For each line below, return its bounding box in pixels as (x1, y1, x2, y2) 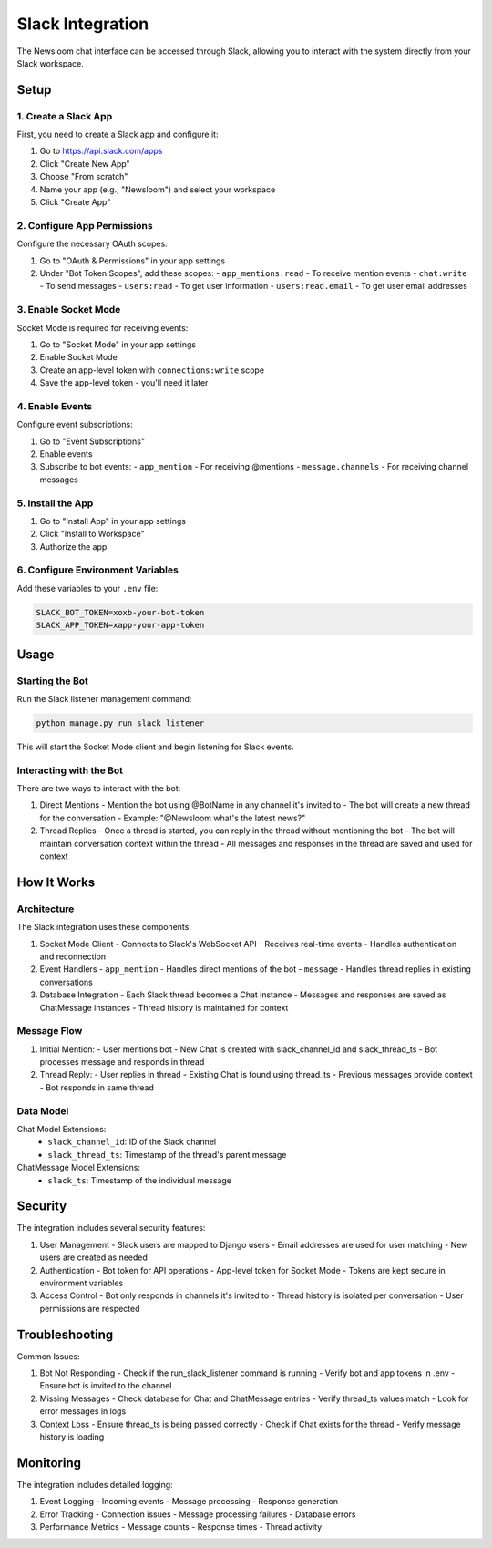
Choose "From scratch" (39, 171, 128, 182)
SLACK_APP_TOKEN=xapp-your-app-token (36, 620, 205, 631)
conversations (39, 976, 93, 987)
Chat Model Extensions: (16, 1123, 107, 1134)
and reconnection (39, 951, 107, 962)
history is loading (39, 1431, 105, 1442)
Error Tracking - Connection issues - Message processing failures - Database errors (39, 1509, 356, 1520)
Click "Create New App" (39, 158, 131, 169)
